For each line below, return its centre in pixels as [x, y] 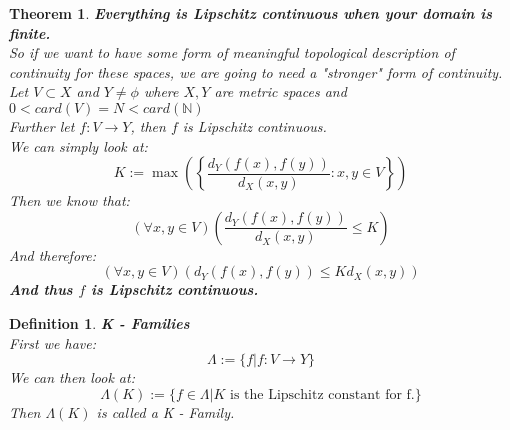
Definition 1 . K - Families [99, 322]
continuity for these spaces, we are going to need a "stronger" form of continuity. [256, 71]
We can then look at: [72, 377]
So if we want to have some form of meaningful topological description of [232, 52]
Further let [42, 125]
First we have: [52, 342]
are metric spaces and [280, 91]
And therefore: [52, 254]
